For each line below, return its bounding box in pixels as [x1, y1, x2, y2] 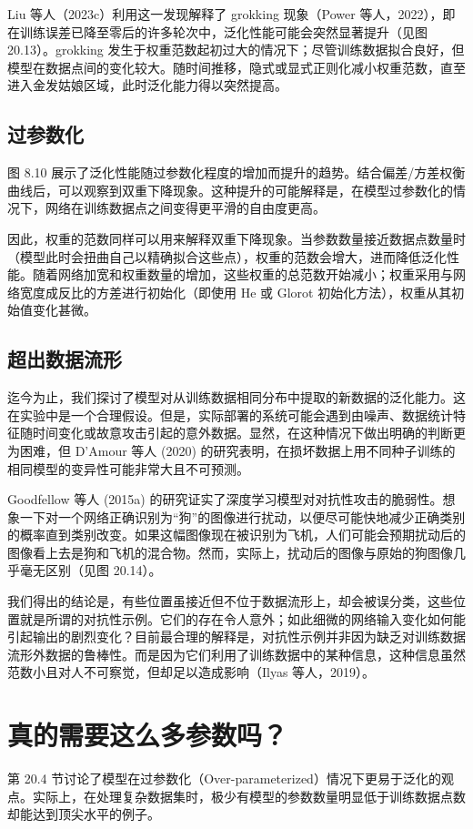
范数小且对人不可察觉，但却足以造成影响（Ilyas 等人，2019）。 [7, 662, 376, 682]
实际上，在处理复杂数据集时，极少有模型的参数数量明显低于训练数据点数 [32, 786, 466, 805]
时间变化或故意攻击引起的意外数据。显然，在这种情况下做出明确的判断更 [32, 423, 466, 442]
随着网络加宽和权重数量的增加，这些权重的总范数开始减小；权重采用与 [32, 265, 453, 284]
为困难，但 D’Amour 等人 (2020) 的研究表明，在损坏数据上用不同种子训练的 [7, 440, 456, 460]
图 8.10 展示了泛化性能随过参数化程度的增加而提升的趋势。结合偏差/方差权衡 [7, 163, 466, 182]
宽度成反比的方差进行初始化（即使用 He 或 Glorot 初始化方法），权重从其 [19, 282, 452, 301]
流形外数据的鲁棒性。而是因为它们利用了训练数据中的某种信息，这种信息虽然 [7, 644, 466, 663]
